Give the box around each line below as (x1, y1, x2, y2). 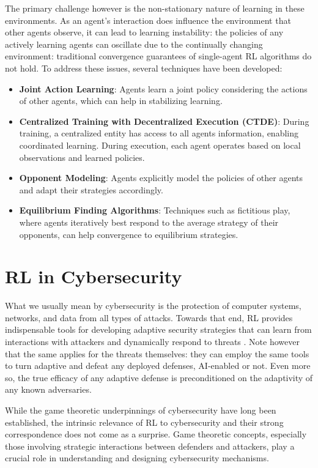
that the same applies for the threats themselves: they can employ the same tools (5, 347, 309, 360)
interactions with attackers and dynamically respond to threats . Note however (5, 335, 300, 347)
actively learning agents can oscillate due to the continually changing (5, 37, 263, 50)
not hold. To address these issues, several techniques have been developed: (5, 61, 283, 74)
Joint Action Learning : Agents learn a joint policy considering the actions (19, 82, 308, 95)
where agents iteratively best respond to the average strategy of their (19, 215, 279, 228)
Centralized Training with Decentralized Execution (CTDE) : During (19, 114, 309, 127)
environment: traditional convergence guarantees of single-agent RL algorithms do (5, 50, 312, 62)
